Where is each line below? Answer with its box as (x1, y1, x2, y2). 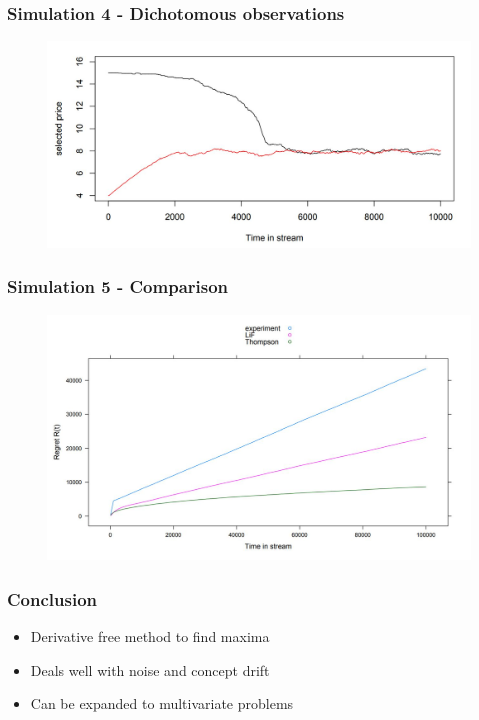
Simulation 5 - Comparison (7, 274, 229, 299)
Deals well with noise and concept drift (30, 659, 270, 680)
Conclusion (7, 586, 97, 611)
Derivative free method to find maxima (30, 625, 270, 646)
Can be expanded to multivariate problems (30, 693, 294, 714)
